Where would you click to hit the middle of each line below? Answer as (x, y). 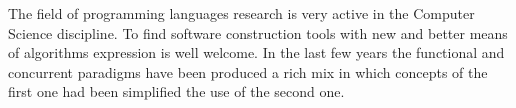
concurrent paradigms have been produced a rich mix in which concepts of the (248, 71)
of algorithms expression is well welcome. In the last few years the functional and (256, 52)
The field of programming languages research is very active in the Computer (241, 13)
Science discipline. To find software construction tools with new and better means (258, 32)
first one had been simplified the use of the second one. (176, 91)
